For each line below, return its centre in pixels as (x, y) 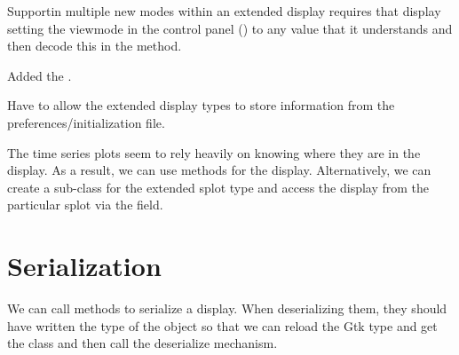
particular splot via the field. (85, 205)
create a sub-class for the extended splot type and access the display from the (218, 187)
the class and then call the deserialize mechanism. (142, 343)
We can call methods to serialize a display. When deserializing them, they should (227, 308)
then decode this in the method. (95, 46)
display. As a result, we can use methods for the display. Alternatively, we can (219, 170)
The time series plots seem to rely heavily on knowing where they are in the (214, 152)
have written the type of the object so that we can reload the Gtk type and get (222, 325)
